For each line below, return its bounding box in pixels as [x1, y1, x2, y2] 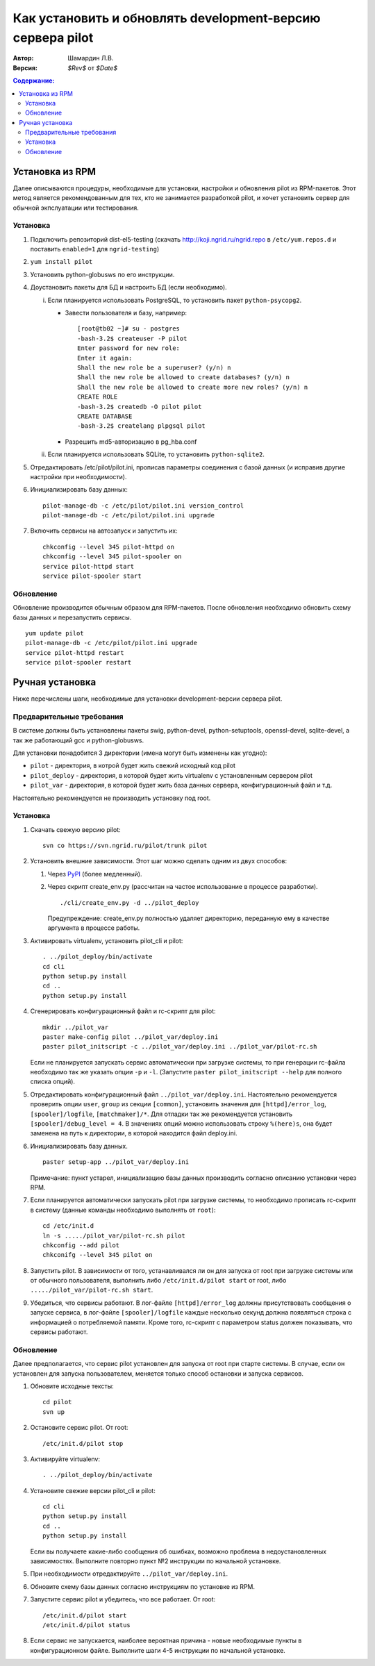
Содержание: [12, 76, 55, 85]
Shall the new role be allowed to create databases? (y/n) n [77, 374, 290, 381]
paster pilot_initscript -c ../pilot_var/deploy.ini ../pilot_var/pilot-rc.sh [42, 1042, 317, 1051]
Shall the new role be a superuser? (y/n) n [77, 363, 232, 372]
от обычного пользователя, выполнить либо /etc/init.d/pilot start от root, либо [30, 1276, 287, 1285]
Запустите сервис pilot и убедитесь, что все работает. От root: [30, 1595, 216, 1603]
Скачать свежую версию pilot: [30, 825, 121, 833]
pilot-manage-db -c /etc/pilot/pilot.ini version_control [42, 501, 244, 510]
